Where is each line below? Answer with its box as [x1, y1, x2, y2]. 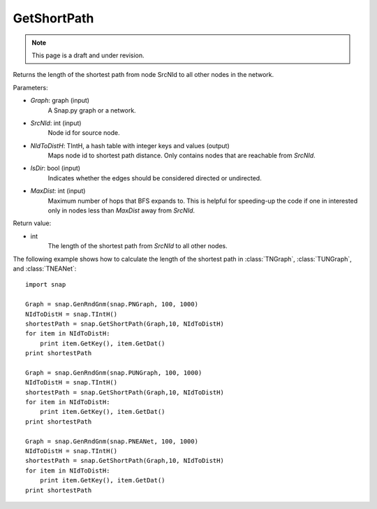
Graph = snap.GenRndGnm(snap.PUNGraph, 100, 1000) [25, 368, 202, 377]
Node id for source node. [47, 129, 120, 137]
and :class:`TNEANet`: [13, 264, 77, 273]
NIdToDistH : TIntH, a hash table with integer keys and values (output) [30, 141, 230, 150]
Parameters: [13, 83, 48, 92]
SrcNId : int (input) [30, 119, 82, 127]
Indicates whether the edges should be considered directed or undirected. [47, 173, 262, 182]
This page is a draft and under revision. [31, 51, 145, 59]
